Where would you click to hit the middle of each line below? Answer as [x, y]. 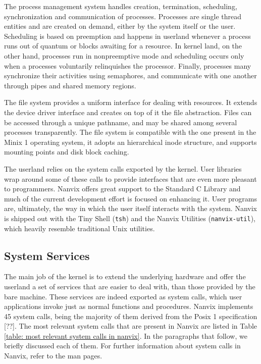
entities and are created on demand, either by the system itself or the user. [120, 26]
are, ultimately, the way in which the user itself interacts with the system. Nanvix [130, 208]
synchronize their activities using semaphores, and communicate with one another [130, 75]
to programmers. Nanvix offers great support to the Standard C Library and [122, 189]
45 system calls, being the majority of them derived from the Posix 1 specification [131, 316]
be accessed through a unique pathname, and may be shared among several [121, 122]
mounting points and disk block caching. [67, 152]
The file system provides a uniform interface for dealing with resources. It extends [131, 102]
